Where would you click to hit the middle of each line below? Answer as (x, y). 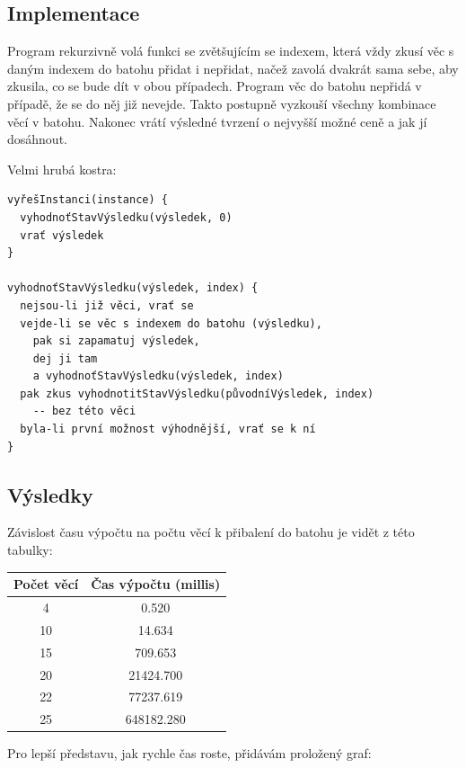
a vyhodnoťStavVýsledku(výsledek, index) (158, 376)
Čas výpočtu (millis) (156, 584)
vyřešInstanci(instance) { (88, 200)
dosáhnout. (37, 139)
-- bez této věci (84, 411)
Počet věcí (46, 584)
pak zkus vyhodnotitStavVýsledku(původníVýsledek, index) (197, 393)
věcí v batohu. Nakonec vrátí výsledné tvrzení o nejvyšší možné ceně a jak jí (217, 121)
